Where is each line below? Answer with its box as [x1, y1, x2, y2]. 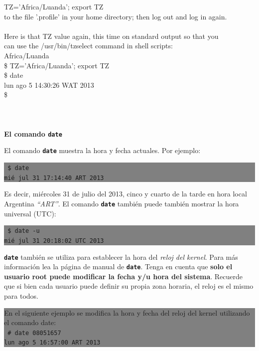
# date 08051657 [7, 329, 61, 337]
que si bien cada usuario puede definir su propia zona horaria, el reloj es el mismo [4, 281, 254, 291]
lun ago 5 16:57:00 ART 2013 [4, 339, 101, 347]
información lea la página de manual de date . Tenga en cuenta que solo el [4, 261, 233, 272]
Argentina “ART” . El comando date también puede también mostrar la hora [4, 198, 239, 208]
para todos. [4, 291, 38, 301]
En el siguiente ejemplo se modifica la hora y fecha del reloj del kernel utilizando [4, 307, 250, 318]
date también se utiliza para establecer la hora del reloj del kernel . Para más [4, 251, 238, 262]
